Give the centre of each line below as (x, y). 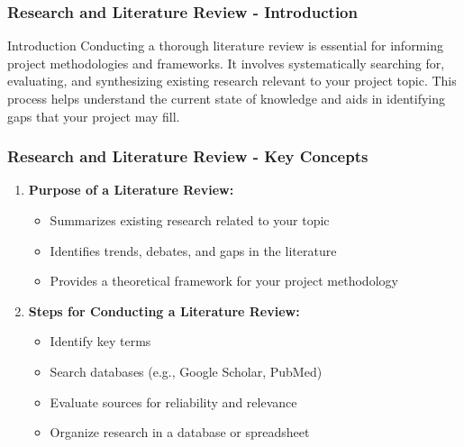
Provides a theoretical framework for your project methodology (224, 281)
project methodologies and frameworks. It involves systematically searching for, (226, 63)
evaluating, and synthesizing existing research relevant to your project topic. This (232, 81)
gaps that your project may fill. (94, 116)
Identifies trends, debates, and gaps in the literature (193, 250)
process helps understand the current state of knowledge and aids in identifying (226, 98)
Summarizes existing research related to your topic (190, 220)
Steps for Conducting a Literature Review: (164, 310)
